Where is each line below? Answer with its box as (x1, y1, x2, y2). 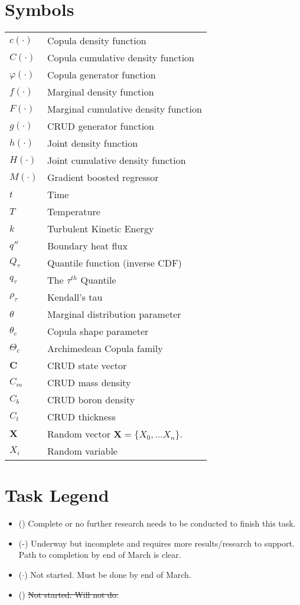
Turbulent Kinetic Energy (47, 222, 154, 236)
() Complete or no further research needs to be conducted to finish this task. (18, 517, 296, 530)
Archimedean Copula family (47, 341, 163, 356)
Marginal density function (47, 85, 154, 99)
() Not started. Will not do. (18, 588, 119, 600)
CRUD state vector (47, 359, 127, 373)
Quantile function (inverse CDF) (47, 256, 182, 270)
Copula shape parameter (47, 324, 149, 338)
